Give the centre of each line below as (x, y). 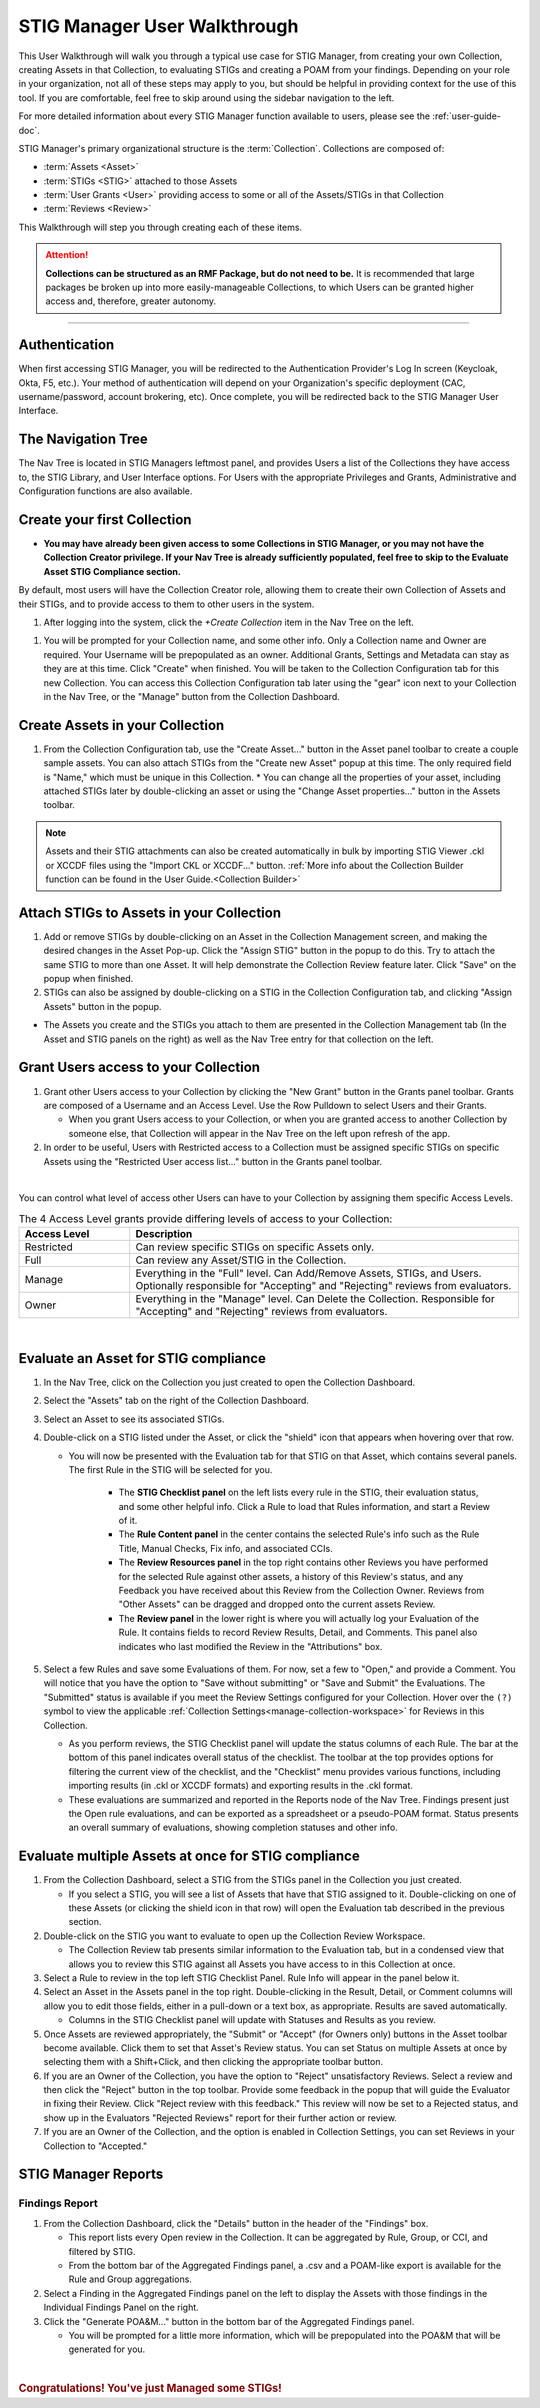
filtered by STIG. (102, 2251)
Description (164, 1234)
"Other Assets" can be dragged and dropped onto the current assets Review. (277, 1604)
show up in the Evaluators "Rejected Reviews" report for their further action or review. (220, 2117)
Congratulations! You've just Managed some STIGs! (150, 2388)
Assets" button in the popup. (102, 1006)
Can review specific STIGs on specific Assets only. (255, 1247)
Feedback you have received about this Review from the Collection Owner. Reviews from (301, 1591)
